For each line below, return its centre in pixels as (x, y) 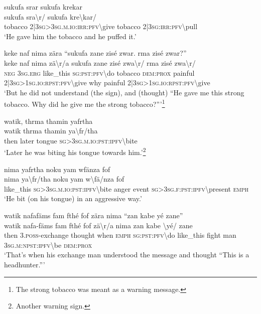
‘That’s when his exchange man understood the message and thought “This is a (127, 255)
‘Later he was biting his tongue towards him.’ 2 (75, 151)
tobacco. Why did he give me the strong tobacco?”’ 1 (85, 103)
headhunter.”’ (25, 264)
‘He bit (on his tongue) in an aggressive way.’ (73, 198)
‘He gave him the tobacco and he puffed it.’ (70, 36)
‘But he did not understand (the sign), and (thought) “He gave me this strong (124, 92)
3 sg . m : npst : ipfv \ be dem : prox (48, 245)
